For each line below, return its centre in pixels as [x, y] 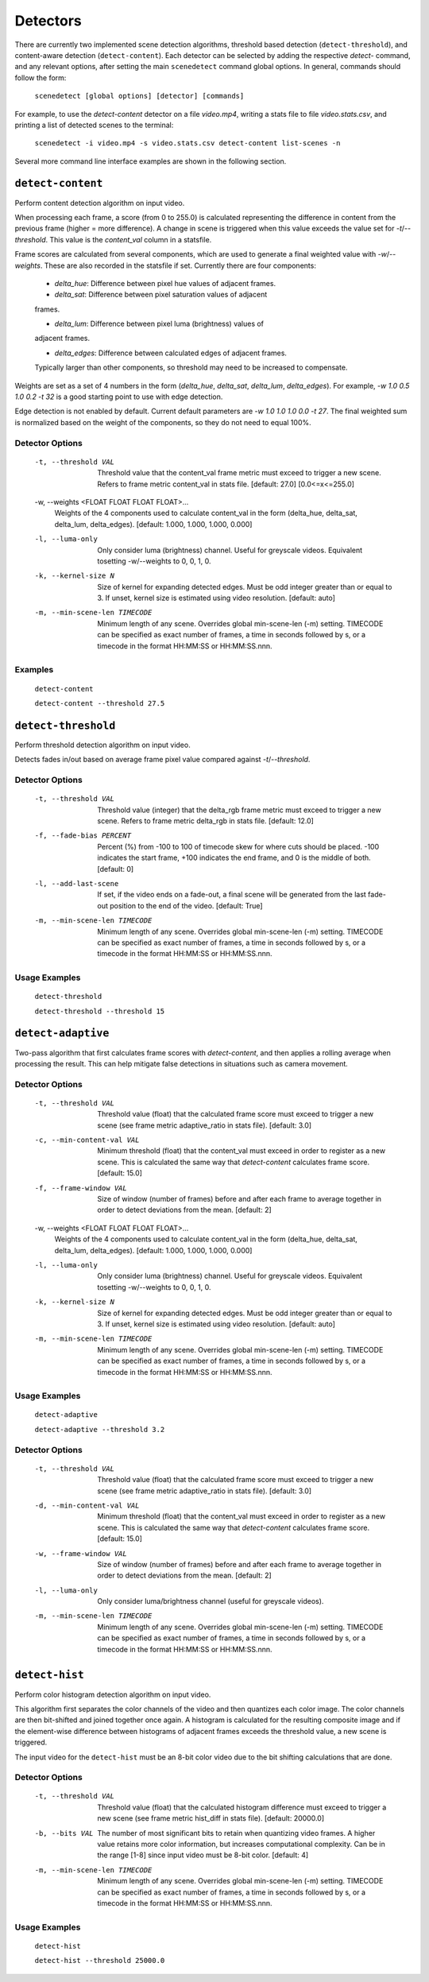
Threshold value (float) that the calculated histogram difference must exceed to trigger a [242, 1807]
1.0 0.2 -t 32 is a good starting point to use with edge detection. [119, 397]
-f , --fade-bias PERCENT [83, 836]
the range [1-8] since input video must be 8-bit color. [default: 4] [203, 1855]
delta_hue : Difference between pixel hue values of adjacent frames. [165, 283]
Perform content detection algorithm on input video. [100, 203]
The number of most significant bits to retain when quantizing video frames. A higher [236, 1833]
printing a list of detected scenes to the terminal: [94, 125]
